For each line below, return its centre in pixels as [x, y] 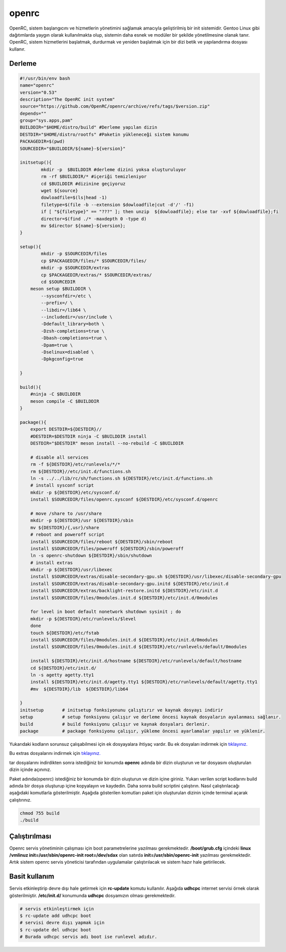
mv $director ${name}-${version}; [83, 225]
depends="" [33, 113]
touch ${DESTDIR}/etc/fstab [65, 633]
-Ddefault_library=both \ [73, 324]
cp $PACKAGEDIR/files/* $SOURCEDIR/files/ [94, 261]
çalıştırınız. [21, 800]
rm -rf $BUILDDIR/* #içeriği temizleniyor [94, 177]
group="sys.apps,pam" [46, 121]
